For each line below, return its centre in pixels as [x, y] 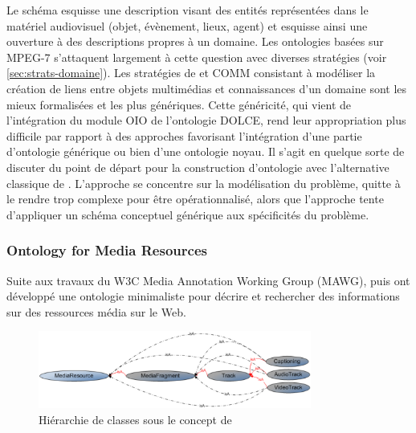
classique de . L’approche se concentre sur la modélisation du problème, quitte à [204, 183]
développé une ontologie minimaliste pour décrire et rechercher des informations [203, 296]
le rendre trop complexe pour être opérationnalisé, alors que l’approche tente [195, 199]
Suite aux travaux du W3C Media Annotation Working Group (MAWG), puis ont [208, 280]
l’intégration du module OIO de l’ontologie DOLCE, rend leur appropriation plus [206, 120]
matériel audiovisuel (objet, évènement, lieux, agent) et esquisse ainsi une [187, 25]
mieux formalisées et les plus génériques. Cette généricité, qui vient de [179, 104]
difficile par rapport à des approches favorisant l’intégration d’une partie [184, 135]
